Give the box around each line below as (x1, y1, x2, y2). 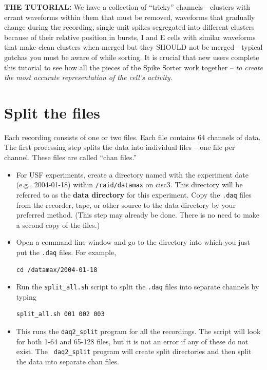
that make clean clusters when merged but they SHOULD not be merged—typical (4, 42, 263, 52)
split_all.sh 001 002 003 (16, 310, 105, 318)
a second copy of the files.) (16, 219, 100, 230)
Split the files (4, 102, 101, 123)
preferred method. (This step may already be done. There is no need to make (16, 209, 260, 220)
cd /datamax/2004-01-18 (16, 266, 98, 274)
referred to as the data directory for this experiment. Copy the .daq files (16, 189, 252, 200)
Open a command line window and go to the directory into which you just (16, 237, 250, 247)
